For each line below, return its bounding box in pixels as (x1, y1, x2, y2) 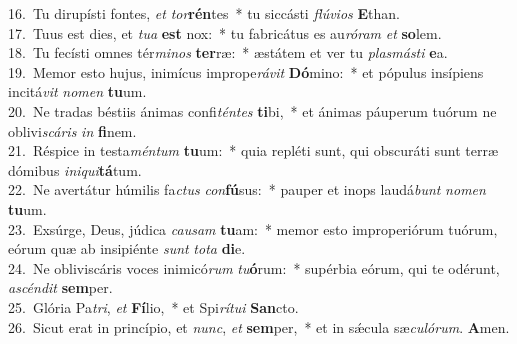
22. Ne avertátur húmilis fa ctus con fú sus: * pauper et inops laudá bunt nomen (8, 179, 486, 200)
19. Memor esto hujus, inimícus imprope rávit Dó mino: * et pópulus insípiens (8, 61, 484, 82)
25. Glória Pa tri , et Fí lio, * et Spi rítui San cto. (8, 296, 299, 317)
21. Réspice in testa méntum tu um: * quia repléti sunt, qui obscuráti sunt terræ (8, 140, 499, 161)
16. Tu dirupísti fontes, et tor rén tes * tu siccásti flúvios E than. (8, 3, 400, 23)
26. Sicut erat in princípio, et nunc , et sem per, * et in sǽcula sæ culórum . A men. (8, 316, 510, 337)
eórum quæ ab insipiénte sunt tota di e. (8, 238, 246, 259)
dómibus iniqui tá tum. (8, 159, 142, 180)
